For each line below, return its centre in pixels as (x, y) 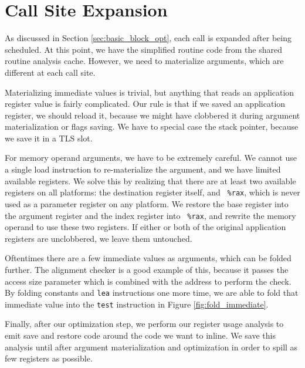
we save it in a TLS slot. (49, 138)
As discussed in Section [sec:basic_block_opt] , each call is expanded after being (148, 38)
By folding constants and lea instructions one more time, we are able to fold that (152, 293)
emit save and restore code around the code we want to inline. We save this (140, 335)
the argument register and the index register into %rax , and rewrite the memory (150, 215)
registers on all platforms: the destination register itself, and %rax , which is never (152, 192)
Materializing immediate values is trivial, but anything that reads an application (150, 92)
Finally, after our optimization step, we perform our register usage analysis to (144, 324)
